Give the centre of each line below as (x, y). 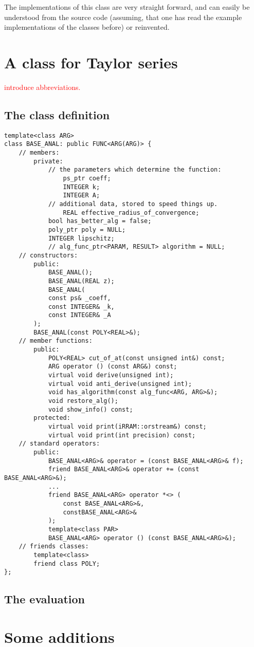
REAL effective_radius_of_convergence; (131, 212)
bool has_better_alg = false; (100, 221)
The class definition (57, 114)
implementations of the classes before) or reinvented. (87, 27)
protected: (52, 418)
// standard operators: (59, 444)
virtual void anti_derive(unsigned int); (120, 384)
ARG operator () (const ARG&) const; (113, 367)
